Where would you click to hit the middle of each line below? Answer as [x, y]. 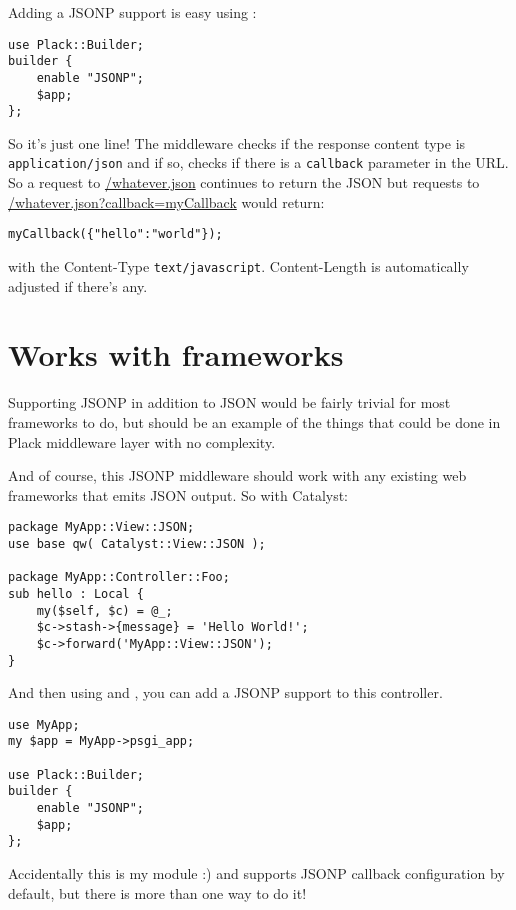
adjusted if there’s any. [78, 285]
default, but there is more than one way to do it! [157, 892]
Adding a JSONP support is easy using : [132, 12]
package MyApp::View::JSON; [101, 527]
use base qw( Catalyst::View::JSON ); [137, 543]
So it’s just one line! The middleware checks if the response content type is [237, 142]
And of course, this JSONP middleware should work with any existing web [237, 475]
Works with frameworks [176, 354]
